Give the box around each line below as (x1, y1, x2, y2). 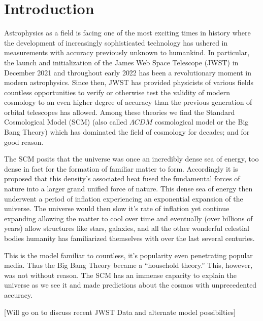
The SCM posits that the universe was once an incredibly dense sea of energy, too (4, 153, 259, 164)
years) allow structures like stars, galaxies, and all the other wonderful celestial (4, 223, 249, 233)
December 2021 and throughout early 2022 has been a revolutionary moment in (4, 67, 251, 77)
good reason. (4, 136, 44, 147)
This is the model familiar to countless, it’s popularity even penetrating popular (4, 250, 253, 260)
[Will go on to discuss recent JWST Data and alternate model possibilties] (4, 306, 236, 317)
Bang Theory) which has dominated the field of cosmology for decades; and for (4, 127, 250, 137)
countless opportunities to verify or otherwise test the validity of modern (4, 87, 231, 97)
